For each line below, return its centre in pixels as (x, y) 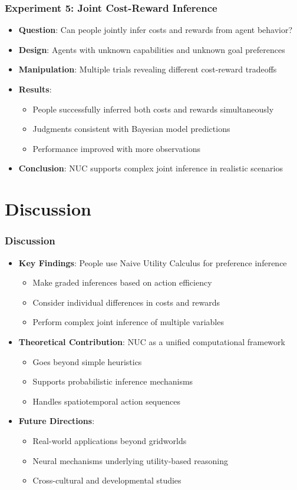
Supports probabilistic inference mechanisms (113, 381)
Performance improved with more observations (117, 148)
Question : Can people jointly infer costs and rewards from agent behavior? (156, 30)
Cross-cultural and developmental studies (107, 480)
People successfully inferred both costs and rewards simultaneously (153, 109)
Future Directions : (57, 421)
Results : (35, 89)
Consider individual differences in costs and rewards (126, 302)
